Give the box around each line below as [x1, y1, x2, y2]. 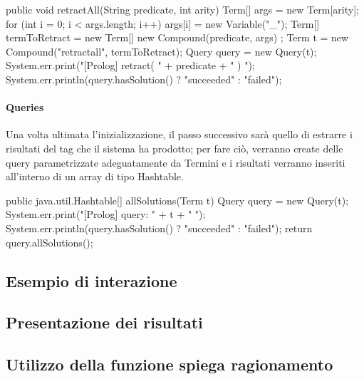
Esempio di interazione [6, 269, 177, 291]
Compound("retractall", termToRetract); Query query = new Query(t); [6, 43, 317, 58]
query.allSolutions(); [6, 234, 93, 249]
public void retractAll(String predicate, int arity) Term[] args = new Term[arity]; [6, 2, 359, 16]
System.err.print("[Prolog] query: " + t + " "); [6, 207, 206, 222]
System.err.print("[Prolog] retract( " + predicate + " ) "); [6, 58, 255, 73]
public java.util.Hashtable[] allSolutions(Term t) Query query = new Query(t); [6, 192, 349, 207]
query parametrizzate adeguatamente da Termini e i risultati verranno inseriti [6, 155, 345, 170]
